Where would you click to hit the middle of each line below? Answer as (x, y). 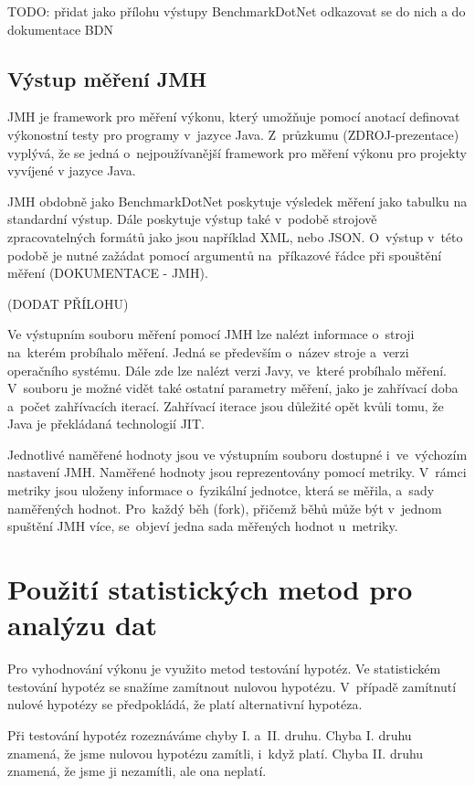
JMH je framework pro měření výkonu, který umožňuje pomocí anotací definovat (234, 117)
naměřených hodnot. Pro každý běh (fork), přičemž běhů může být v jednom (225, 508)
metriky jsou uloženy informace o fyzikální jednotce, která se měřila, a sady (221, 490)
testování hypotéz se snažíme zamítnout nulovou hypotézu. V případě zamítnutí (232, 686)
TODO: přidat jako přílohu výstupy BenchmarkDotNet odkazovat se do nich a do (237, 11)
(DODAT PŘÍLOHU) (68, 303)
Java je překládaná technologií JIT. (106, 424)
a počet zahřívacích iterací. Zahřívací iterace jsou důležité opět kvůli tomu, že (226, 405)
